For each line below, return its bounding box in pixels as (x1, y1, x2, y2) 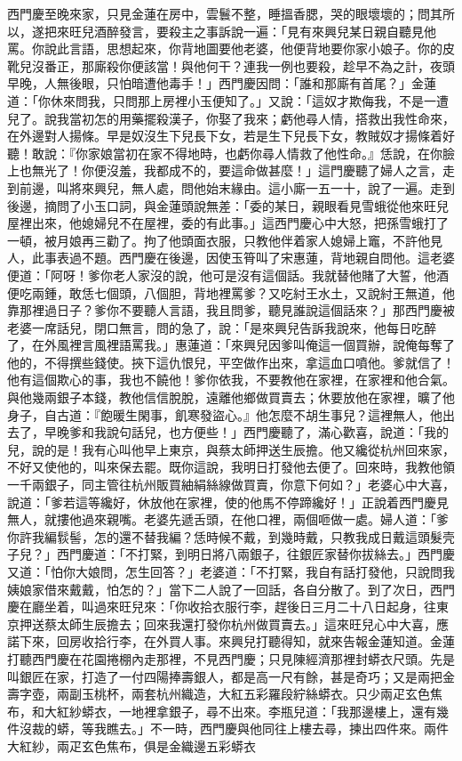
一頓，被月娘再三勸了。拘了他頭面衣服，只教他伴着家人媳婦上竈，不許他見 (7, 231, 442, 249)
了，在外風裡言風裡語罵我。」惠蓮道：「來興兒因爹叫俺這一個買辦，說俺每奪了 (7, 336, 455, 354)
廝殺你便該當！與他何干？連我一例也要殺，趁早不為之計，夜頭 (93, 56, 455, 75)
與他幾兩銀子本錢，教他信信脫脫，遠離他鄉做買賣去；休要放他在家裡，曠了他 (7, 388, 455, 407)
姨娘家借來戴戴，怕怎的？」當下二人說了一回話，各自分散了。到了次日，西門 (7, 579, 455, 598)
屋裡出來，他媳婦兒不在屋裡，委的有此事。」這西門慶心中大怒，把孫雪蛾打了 (7, 214, 449, 232)
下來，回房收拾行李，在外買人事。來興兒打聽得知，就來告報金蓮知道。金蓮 (19, 632, 455, 651)
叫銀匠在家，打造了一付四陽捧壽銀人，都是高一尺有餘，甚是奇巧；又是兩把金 (7, 667, 455, 685)
